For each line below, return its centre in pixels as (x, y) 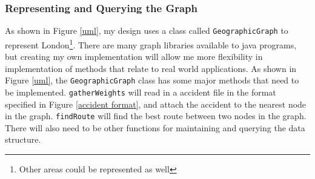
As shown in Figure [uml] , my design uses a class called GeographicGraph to (147, 31)
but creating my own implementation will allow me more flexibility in (134, 57)
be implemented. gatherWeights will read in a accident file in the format (141, 92)
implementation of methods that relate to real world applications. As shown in (151, 68)
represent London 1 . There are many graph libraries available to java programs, (151, 44)
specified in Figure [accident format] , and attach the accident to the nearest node (156, 104)
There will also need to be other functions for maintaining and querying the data (155, 127)
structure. (23, 139)
